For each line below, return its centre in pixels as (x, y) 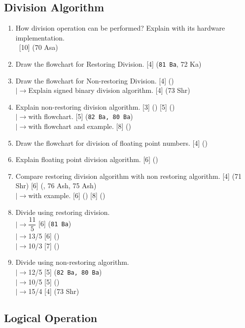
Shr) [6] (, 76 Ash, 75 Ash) (56, 185)
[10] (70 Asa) (38, 47)
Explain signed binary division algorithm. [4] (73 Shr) (109, 90)
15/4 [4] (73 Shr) (54, 291)
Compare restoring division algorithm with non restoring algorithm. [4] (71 (129, 176)
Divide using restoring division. (63, 212)
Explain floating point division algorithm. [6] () (87, 159)
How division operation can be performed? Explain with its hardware (120, 28)
